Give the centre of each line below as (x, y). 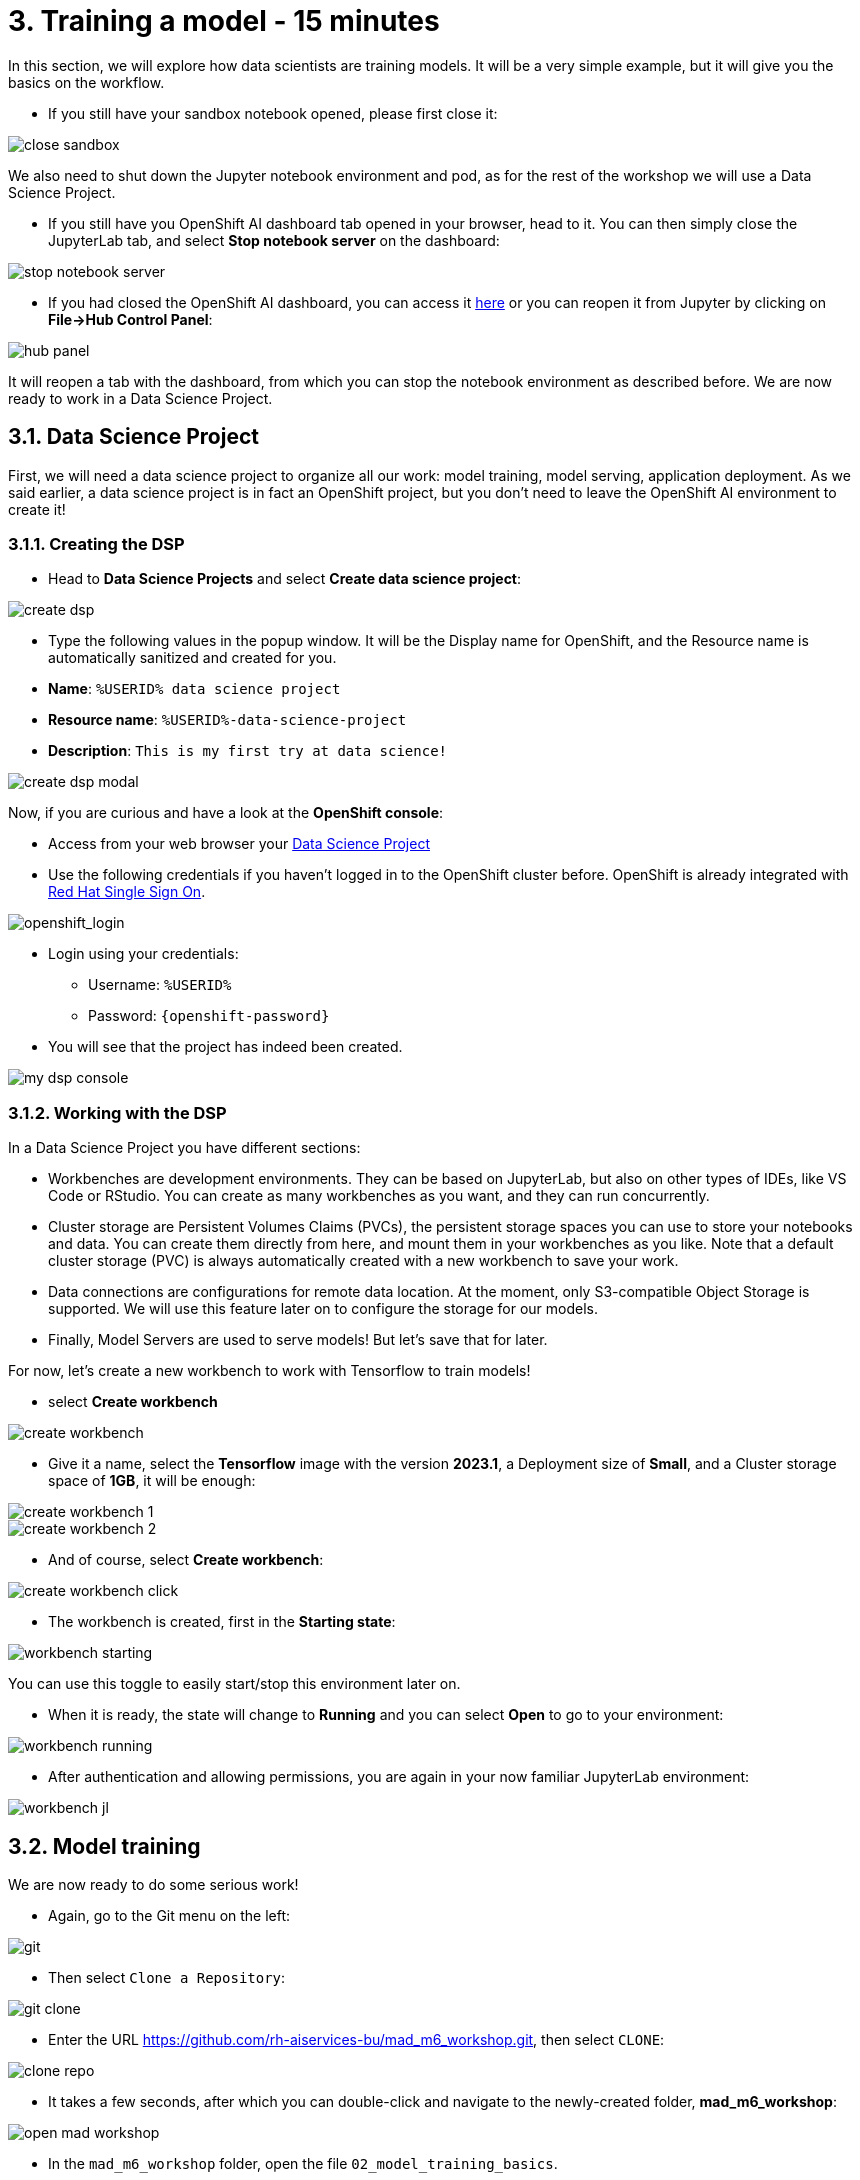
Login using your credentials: (143, 954)
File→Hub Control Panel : (130, 319)
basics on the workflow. (86, 82)
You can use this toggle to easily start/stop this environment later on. (234, 1684)
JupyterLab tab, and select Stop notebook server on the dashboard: (274, 240)
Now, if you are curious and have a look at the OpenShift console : (226, 813)
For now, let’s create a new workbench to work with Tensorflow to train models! (269, 1371)
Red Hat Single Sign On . (127, 892)
